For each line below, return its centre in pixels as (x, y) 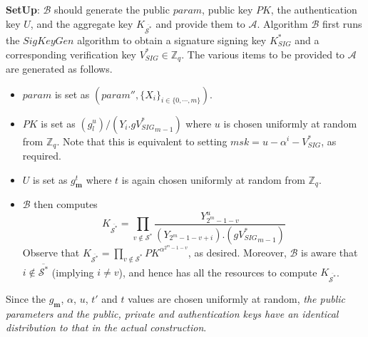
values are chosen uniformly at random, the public (237, 298)
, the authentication (314, 9)
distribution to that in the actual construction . (106, 327)
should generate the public (112, 9)
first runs (342, 23)
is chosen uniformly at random (290, 123)
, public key (228, 9)
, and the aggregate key (82, 23)
